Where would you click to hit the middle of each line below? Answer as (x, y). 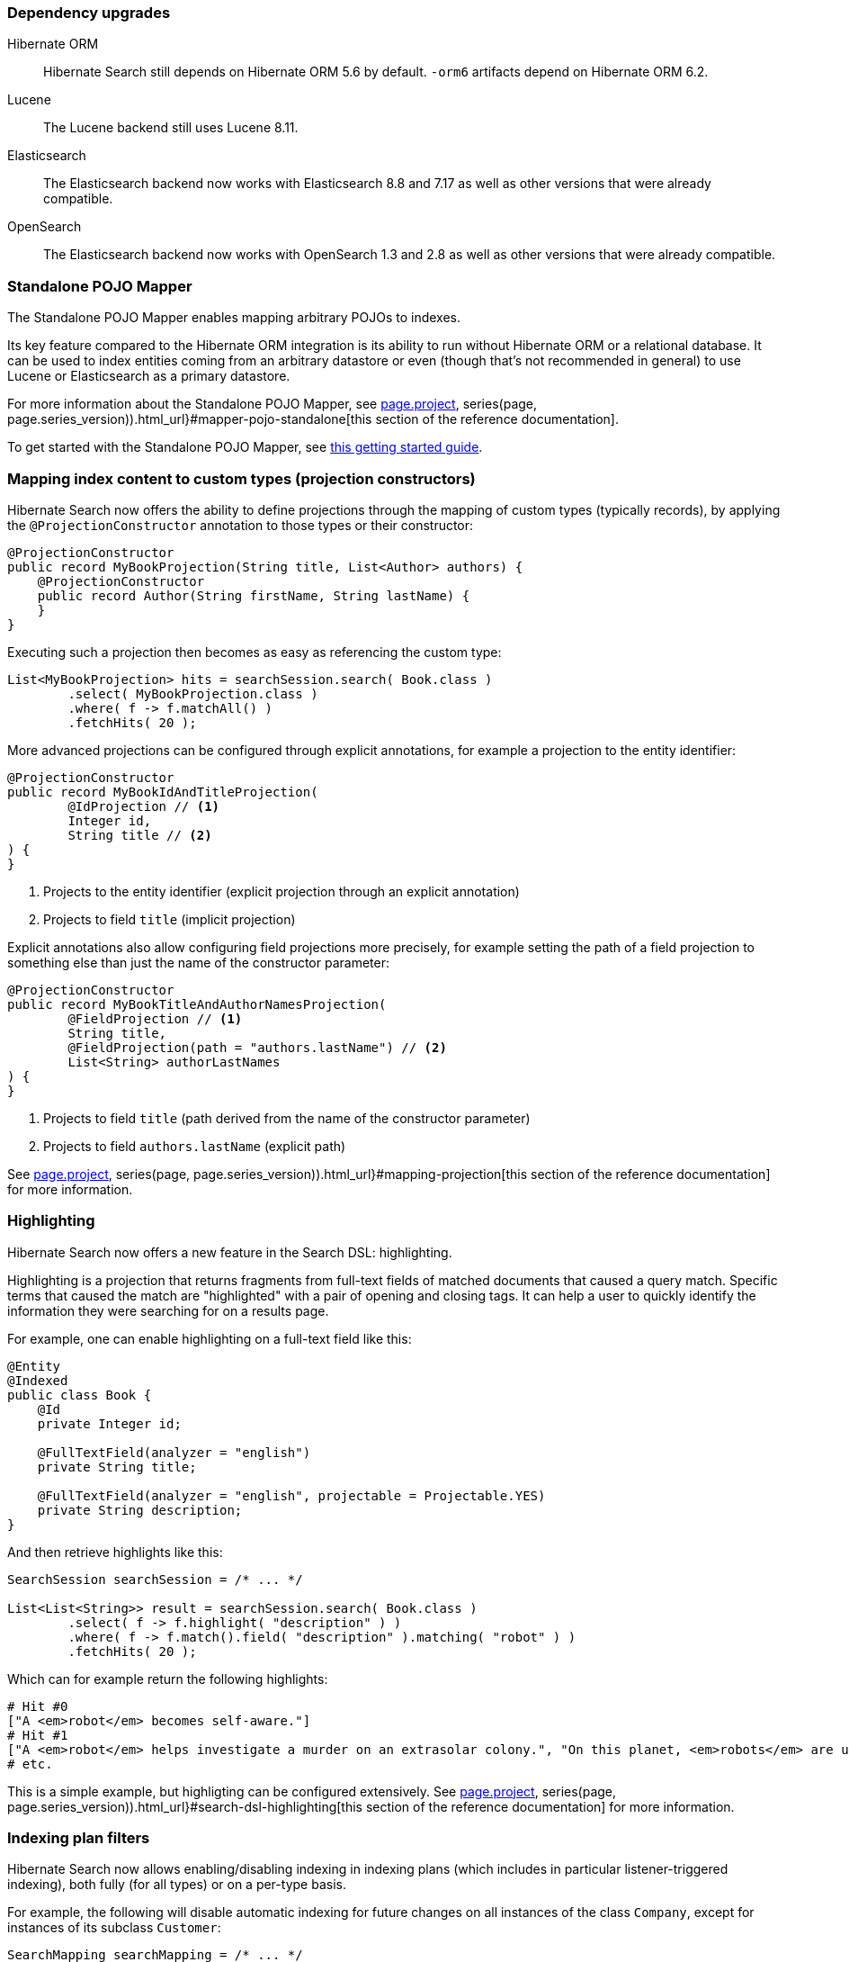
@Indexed (38, 1380)
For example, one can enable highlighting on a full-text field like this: (210, 1338)
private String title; (117, 1467)
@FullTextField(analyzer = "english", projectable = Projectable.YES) (291, 1495)
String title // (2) (140, 835)
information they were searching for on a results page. (168, 1310)
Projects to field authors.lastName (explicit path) (195, 1146)
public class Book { (80, 1395)
